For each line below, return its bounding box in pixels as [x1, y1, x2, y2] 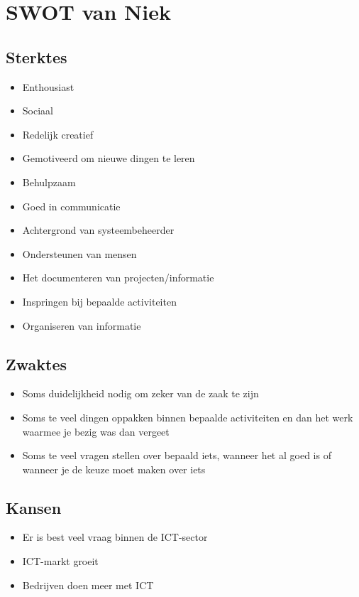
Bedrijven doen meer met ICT [22, 577, 154, 592]
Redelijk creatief [22, 127, 94, 141]
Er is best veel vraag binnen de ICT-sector [22, 529, 208, 544]
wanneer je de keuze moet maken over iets [22, 461, 206, 476]
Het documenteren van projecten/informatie [22, 270, 214, 285]
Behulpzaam [22, 174, 76, 189]
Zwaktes [6, 353, 67, 375]
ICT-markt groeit [22, 554, 99, 569]
